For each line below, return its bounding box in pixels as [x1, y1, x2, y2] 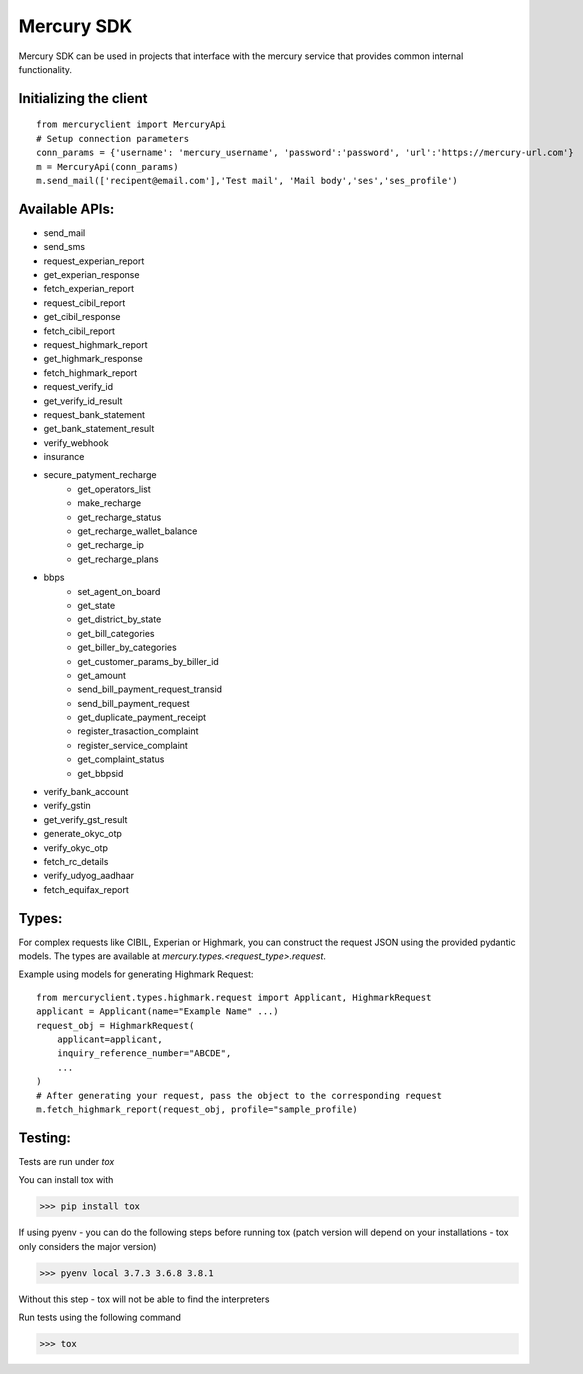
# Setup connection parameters [36, 133, 190, 144]
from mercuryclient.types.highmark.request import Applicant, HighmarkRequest [36, 991, 432, 1003]
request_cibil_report [43, 296, 126, 309]
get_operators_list [77, 483, 152, 495]
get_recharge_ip [77, 539, 145, 551]
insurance [43, 451, 85, 463]
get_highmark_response [43, 353, 144, 365]
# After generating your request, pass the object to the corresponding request [36, 1090, 443, 1101]
